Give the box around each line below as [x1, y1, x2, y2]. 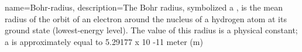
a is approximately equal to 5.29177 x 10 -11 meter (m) [5, 35, 203, 47]
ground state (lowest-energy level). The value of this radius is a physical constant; [5, 24, 298, 36]
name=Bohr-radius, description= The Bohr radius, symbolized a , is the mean [5, 1, 283, 13]
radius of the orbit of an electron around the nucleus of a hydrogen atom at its [5, 12, 287, 25]
